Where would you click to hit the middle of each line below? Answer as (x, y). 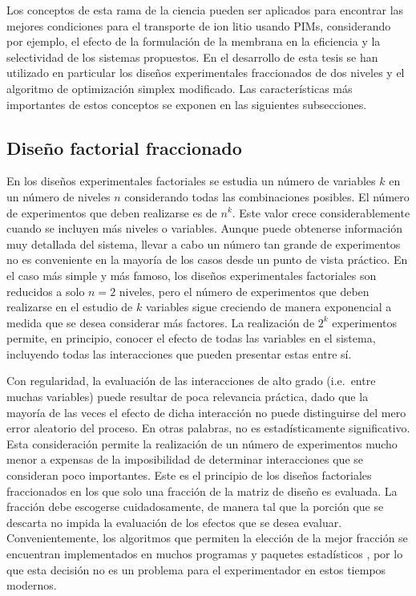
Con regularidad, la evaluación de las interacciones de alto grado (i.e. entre (191, 381)
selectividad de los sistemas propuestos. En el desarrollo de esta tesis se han (192, 57)
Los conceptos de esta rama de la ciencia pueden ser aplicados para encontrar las (205, 10)
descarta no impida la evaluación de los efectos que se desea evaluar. (174, 522)
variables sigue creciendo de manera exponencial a (269, 307)
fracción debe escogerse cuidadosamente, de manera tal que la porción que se (195, 507)
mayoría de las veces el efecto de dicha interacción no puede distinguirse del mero (206, 412)
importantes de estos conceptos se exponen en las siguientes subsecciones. (187, 104)
